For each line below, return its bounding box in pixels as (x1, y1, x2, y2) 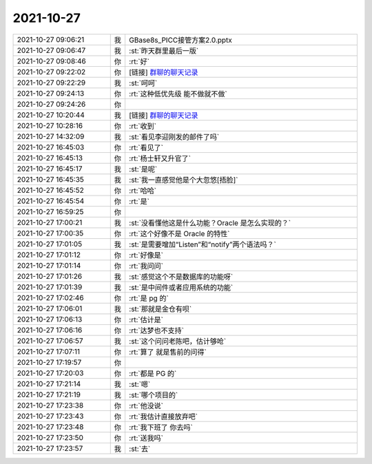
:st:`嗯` (128, 379, 151, 389)
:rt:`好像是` (128, 250, 163, 260)
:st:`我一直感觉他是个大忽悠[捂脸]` (128, 175, 238, 184)
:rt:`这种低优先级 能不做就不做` (128, 89, 227, 98)
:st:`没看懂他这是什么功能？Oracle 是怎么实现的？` (128, 218, 291, 227)
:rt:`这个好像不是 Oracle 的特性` (128, 229, 230, 238)
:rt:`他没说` (128, 401, 163, 410)
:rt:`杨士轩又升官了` (128, 154, 191, 163)
